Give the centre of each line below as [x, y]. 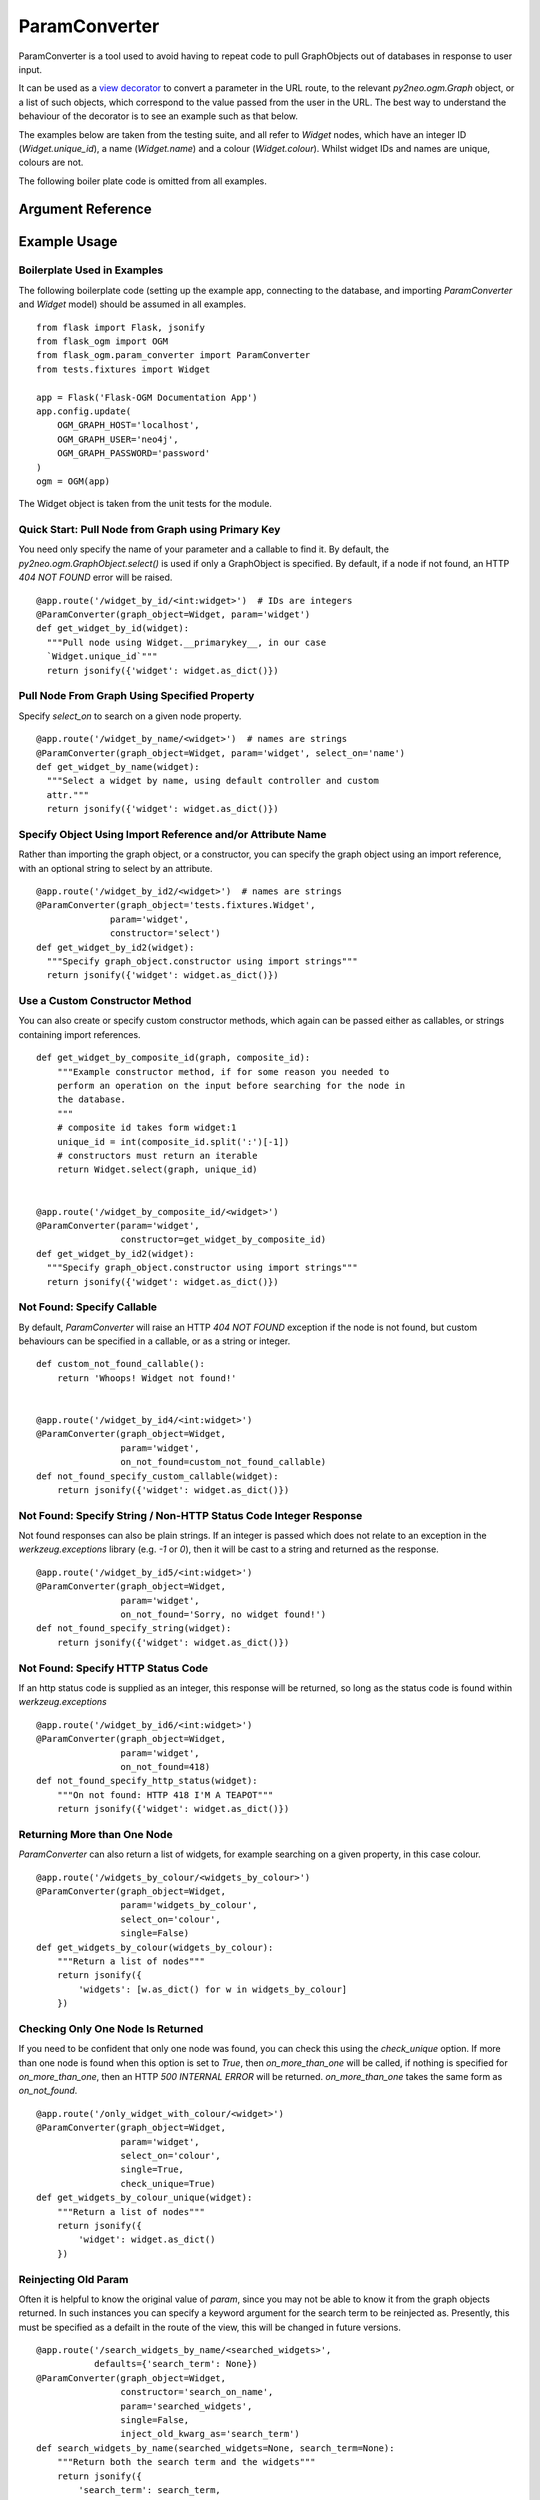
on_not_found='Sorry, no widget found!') [223, 1614]
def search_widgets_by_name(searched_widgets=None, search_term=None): [215, 2448]
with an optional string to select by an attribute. [115, 868]
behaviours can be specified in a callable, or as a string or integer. [154, 1341]
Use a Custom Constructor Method [105, 1001]
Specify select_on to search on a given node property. [130, 716]
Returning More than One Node [96, 1834]
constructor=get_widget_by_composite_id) [223, 1239]
